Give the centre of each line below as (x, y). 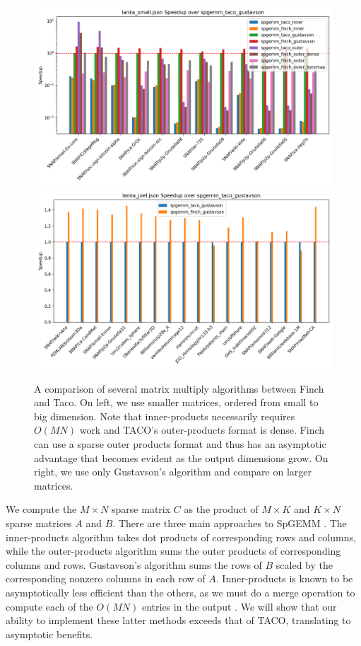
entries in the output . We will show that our (239, 606)
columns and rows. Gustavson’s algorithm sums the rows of (134, 564)
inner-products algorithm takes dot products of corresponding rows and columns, (181, 537)
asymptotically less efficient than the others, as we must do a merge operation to (180, 592)
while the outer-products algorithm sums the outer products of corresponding (173, 551)
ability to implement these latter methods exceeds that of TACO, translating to (178, 620)
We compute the (41, 509)
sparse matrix (141, 509)
